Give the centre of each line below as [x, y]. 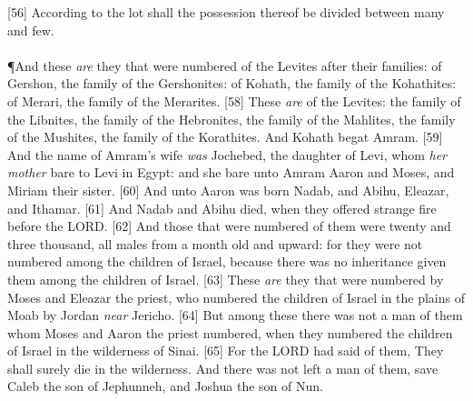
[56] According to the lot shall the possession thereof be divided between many [226, 12]
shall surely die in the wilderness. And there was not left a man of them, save [223, 368]
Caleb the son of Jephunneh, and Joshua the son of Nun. [165, 386]
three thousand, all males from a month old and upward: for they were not [215, 243]
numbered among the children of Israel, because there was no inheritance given [227, 261]
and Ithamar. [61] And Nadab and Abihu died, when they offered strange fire [222, 208]
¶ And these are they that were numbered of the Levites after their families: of [225, 65]
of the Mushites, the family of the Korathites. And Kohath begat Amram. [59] [225, 137]
